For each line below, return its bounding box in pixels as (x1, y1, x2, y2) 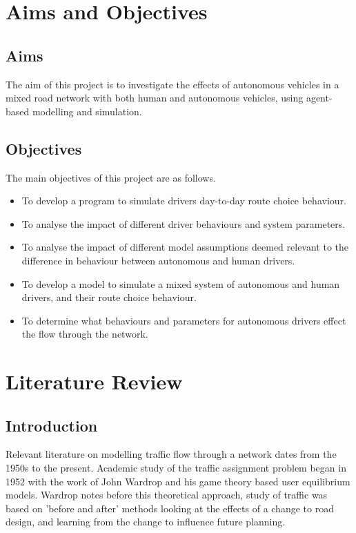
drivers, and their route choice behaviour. (21, 290, 197, 304)
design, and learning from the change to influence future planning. (6, 514, 286, 529)
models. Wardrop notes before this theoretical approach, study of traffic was (6, 487, 328, 502)
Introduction (6, 414, 98, 436)
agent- (306, 90, 333, 105)
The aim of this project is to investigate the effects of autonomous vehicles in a (6, 77, 339, 91)
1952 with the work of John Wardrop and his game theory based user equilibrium (6, 474, 350, 488)
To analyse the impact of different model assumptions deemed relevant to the (21, 240, 349, 254)
